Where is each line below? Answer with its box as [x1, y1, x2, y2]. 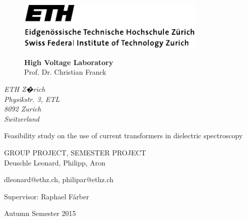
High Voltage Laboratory [24, 57, 113, 67]
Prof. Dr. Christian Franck [24, 67, 106, 77]
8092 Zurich [4, 103, 41, 114]
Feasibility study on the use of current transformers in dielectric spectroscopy [4, 130, 243, 141]
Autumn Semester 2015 [4, 208, 76, 218]
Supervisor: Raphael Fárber [4, 191, 89, 201]
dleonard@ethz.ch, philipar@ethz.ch [4, 174, 114, 185]
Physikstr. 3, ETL [4, 93, 60, 104]
